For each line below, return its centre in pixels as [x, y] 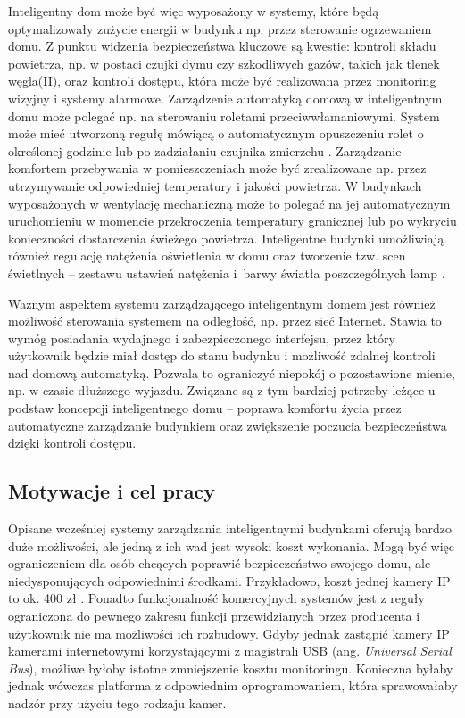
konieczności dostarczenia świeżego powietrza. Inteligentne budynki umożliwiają [226, 238]
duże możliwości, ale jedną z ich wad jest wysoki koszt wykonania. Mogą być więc [231, 545]
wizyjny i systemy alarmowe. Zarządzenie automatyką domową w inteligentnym [225, 98]
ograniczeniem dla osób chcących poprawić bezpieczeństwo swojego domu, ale [220, 563]
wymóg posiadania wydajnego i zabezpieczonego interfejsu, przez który [202, 338]
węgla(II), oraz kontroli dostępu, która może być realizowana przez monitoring [222, 81]
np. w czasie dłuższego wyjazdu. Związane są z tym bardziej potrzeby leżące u [222, 390]
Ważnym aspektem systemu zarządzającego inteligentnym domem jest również [222, 303]
